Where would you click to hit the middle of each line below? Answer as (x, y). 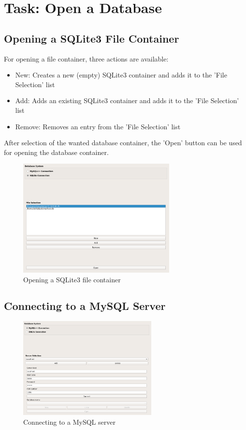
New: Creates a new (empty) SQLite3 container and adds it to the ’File (121, 75)
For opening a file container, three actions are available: (86, 58)
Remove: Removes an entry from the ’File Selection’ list (98, 126)
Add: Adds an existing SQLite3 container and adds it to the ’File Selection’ (127, 100)
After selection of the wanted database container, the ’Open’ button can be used (123, 143)
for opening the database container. (56, 152)
